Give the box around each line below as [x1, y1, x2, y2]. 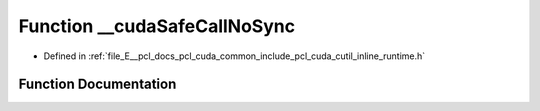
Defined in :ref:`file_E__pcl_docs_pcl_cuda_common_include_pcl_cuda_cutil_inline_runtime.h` [43, 50, 426, 62]
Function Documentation [18, 76, 177, 93]
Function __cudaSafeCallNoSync [18, 15, 295, 37]
